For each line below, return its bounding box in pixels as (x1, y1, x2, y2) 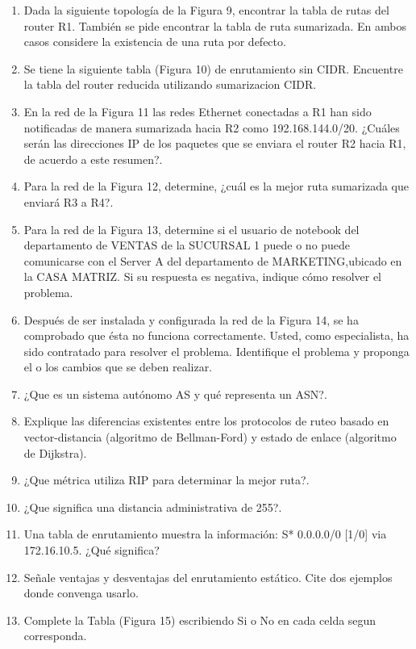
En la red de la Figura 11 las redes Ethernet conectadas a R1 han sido (23, 103, 372, 119)
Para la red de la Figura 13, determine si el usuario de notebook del (23, 220, 360, 237)
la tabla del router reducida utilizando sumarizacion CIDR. (23, 76, 317, 93)
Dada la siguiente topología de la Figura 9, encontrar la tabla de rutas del (23, 2, 389, 18)
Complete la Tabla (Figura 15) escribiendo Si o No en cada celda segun (23, 611, 376, 628)
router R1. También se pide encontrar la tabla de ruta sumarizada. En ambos (23, 17, 406, 34)
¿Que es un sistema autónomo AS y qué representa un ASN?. (23, 385, 327, 402)
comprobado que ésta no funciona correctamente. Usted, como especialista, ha (23, 327, 410, 344)
